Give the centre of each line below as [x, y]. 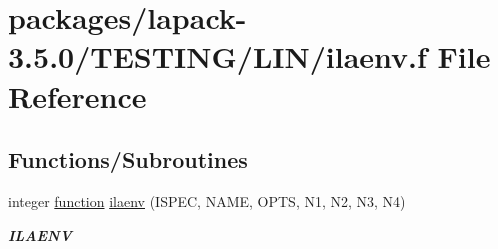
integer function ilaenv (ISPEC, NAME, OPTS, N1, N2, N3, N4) [207, 200]
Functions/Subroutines [128, 159]
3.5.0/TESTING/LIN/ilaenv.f [217, 56]
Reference [77, 95]
